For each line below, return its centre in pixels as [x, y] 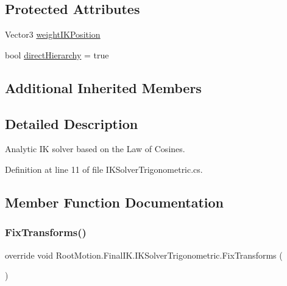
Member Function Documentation [115, 202]
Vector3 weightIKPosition [53, 34]
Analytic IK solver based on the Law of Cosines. [95, 149]
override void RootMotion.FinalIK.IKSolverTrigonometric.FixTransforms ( [144, 255]
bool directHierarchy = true [57, 54]
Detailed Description [72, 123]
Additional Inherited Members [103, 87]
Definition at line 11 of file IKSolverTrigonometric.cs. [104, 169]
